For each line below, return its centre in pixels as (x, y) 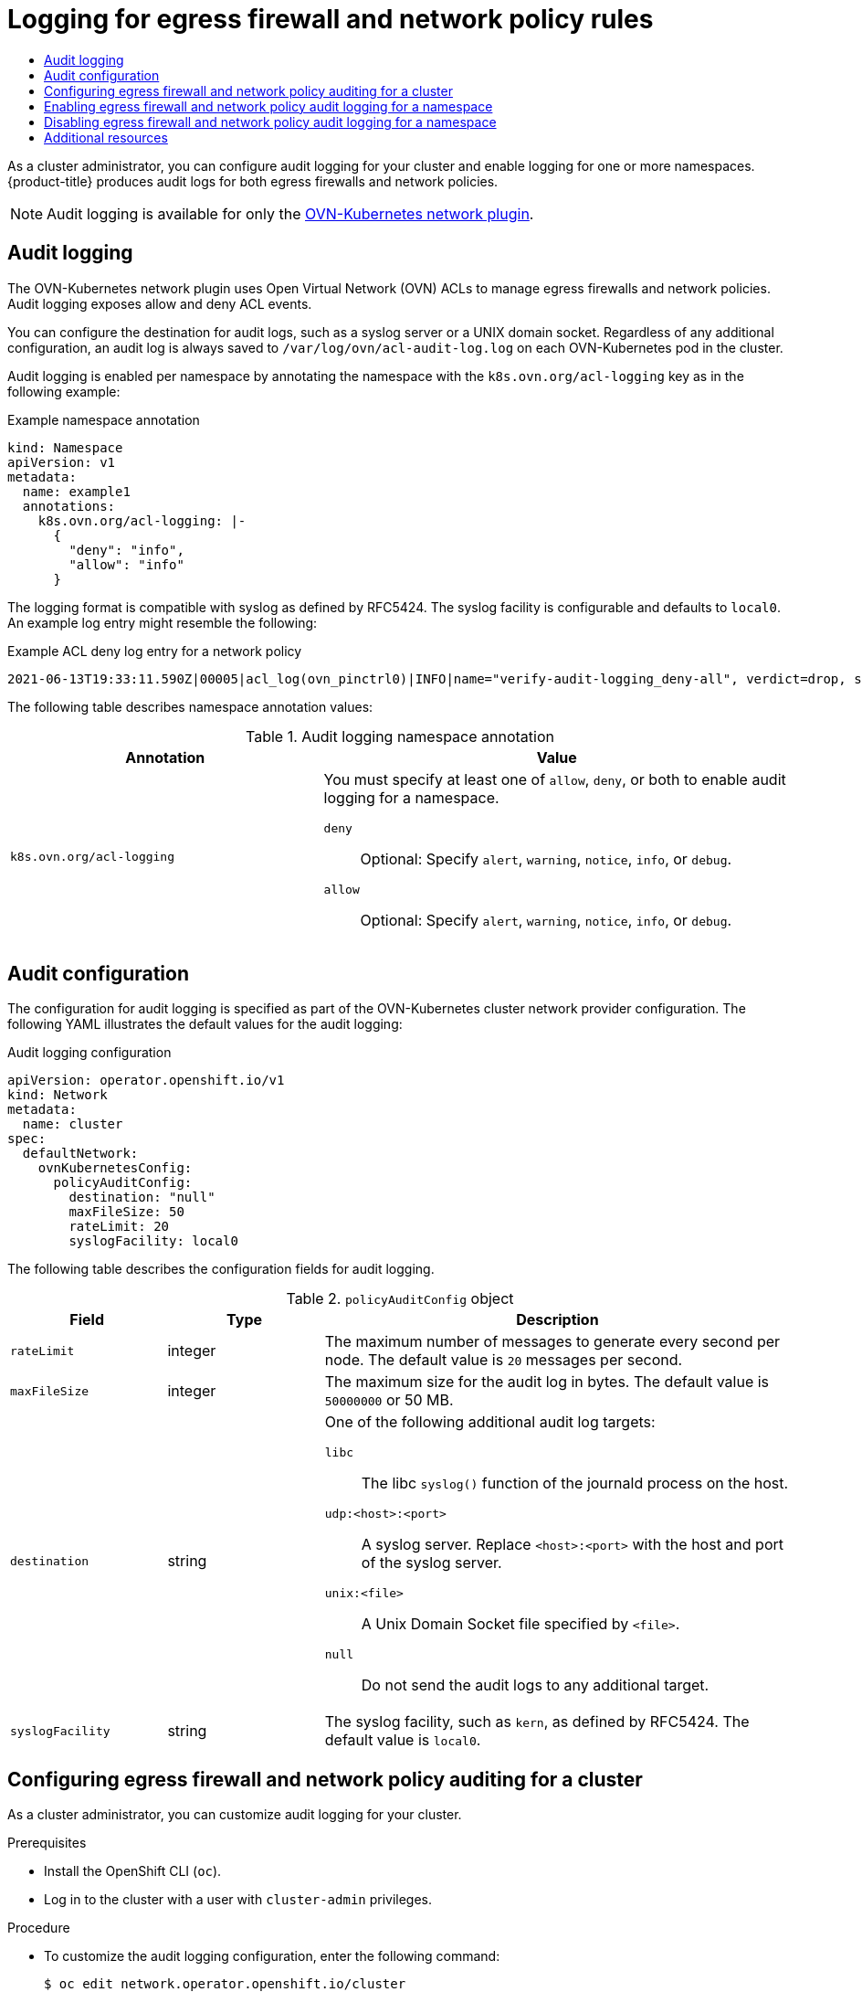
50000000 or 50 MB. (389, 1400)
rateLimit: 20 (119, 1227)
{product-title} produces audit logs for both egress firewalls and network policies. (253, 181)
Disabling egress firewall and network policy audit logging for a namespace (270, 122)
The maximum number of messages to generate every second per (552, 1342)
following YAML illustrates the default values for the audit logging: (205, 1024)
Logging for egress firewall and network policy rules (331, 19)
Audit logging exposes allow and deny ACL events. (160, 303)
